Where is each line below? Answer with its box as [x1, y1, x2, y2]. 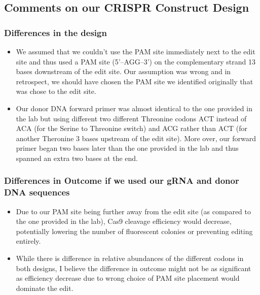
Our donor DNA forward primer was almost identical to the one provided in [16, 103, 252, 113]
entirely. [16, 236, 41, 246]
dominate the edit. [16, 282, 73, 293]
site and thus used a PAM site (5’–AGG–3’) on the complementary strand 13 [16, 56, 255, 67]
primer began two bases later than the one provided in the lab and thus [16, 143, 239, 153]
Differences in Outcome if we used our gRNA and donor [4, 174, 239, 187]
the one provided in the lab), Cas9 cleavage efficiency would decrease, [16, 216, 232, 226]
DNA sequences [4, 186, 70, 199]
